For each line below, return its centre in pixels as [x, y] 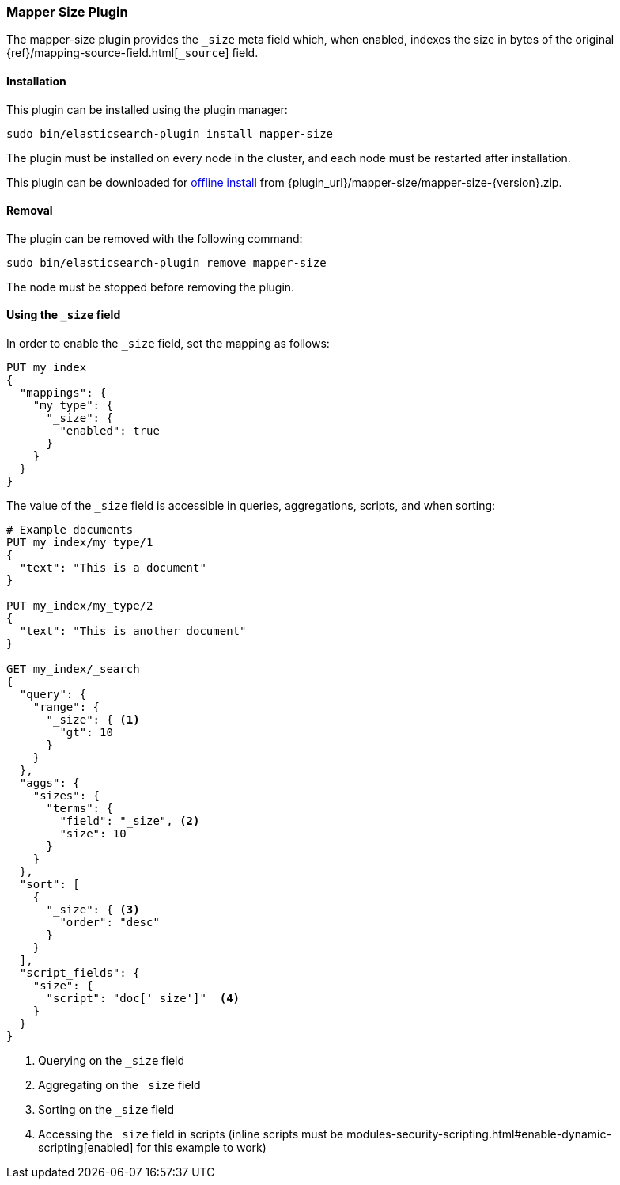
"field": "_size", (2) [130, 821]
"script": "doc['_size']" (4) [143, 999]
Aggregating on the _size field [119, 1085]
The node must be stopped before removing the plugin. [151, 287]
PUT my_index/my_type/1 [80, 543]
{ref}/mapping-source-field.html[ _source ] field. [132, 53]
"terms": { [79, 809]
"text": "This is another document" [133, 631]
